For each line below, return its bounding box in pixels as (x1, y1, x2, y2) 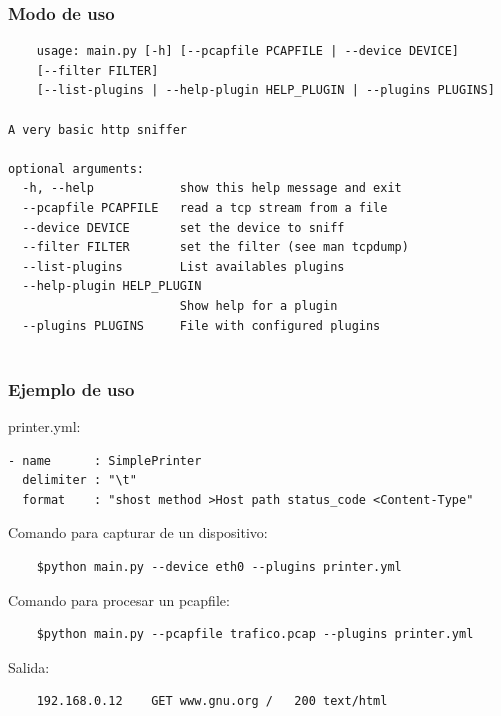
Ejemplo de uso (8, 376, 135, 401)
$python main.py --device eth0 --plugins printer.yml (36, 559, 402, 574)
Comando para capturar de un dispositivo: (8, 522, 268, 543)
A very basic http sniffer (8, 122, 187, 137)
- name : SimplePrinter (8, 453, 202, 468)
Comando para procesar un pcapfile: (8, 589, 230, 610)
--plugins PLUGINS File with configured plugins (22, 318, 381, 333)
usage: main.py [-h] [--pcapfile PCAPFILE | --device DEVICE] (36, 44, 460, 59)
